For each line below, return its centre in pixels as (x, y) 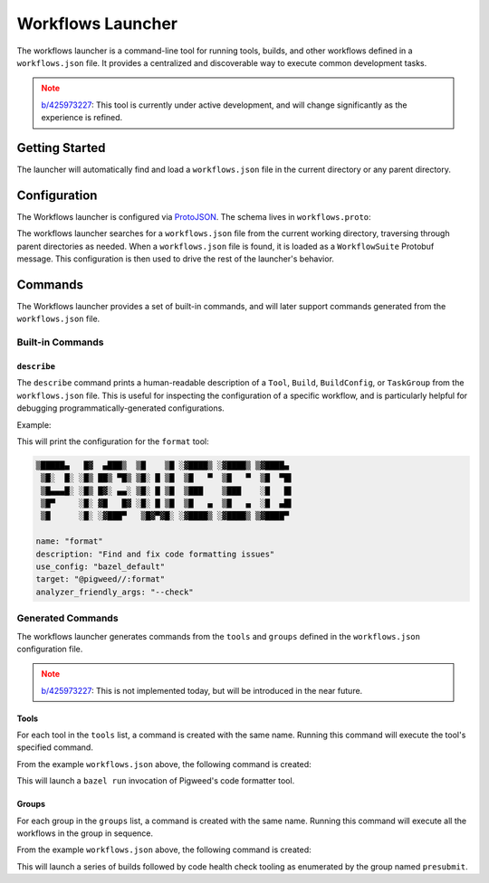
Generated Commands (67, 618)
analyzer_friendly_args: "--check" (115, 592)
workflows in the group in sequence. (85, 833)
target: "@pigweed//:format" (101, 579)
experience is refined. (82, 118)
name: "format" (69, 541)
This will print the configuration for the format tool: (113, 441)
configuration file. (50, 649)
